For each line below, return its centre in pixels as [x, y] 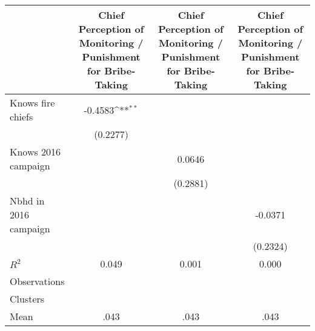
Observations [37, 281]
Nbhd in [27, 201]
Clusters [27, 299]
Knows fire [32, 103]
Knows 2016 [35, 152]
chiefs [22, 116]
